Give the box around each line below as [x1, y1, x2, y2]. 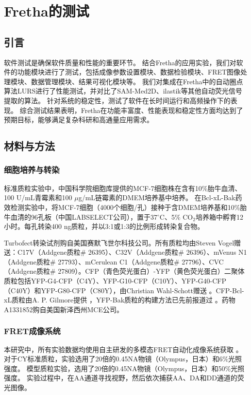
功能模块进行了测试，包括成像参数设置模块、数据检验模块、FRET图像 [17, 67, 241, 77]
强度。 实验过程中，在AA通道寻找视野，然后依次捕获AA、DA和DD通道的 [4, 373, 237, 383]
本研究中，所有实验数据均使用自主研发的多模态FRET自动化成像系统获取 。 [4, 344, 243, 354]
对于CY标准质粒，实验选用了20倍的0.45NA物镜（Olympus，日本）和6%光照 [4, 354, 242, 364]
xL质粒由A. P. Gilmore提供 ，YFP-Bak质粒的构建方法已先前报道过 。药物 [4, 295, 235, 305]
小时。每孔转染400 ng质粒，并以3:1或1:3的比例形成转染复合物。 [4, 221, 204, 231]
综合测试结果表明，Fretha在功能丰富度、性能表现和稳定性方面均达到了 [19, 105, 243, 115]
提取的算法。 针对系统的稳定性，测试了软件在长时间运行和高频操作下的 [4, 95, 231, 105]
